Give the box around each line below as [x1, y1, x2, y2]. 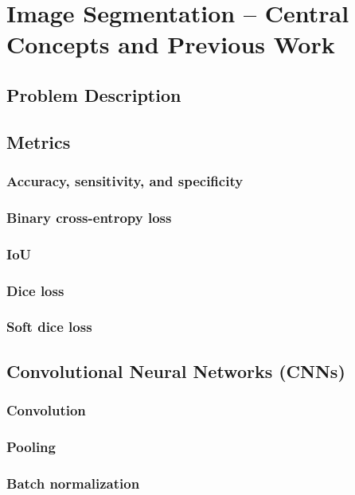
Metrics [6, 129, 71, 154]
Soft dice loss [6, 317, 92, 337]
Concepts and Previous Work [6, 28, 335, 60]
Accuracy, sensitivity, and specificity [6, 171, 244, 191]
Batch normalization [6, 473, 140, 493]
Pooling [6, 436, 56, 456]
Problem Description [6, 82, 181, 107]
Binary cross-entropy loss [6, 207, 172, 227]
